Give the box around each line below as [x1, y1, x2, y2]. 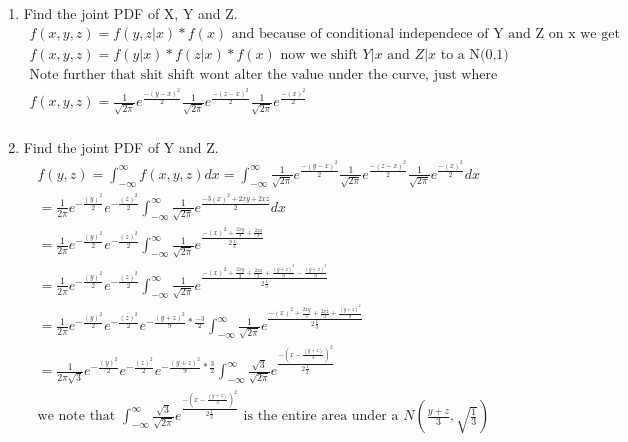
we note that [37, 409, 116, 424]
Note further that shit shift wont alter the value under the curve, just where [29, 67, 498, 82]
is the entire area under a [243, 409, 399, 424]
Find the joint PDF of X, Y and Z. [23, 3, 238, 23]
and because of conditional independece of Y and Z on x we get [231, 26, 620, 41]
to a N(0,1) [440, 47, 509, 62]
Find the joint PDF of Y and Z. [23, 136, 219, 157]
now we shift [280, 47, 358, 62]
